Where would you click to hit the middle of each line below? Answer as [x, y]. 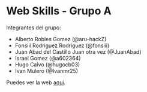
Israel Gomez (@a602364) [48, 58]
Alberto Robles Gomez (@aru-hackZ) [61, 39]
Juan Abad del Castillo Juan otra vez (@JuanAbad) [78, 51]
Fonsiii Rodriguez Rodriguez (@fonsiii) [62, 45]
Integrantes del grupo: [34, 27]
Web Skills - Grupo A [59, 11]
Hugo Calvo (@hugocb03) [47, 65]
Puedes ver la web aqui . [36, 82]
